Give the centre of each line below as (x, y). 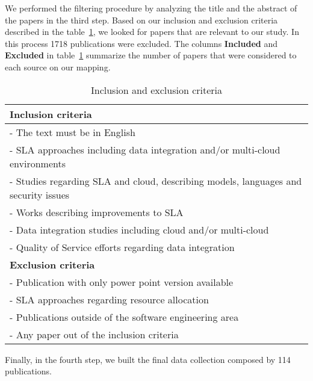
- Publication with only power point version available (122, 282)
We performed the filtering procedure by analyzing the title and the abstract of (151, 8)
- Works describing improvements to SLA (97, 212)
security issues (40, 194)
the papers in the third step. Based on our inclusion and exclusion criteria (141, 20)
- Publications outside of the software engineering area (124, 317)
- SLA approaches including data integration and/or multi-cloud (145, 149)
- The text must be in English (73, 132)
